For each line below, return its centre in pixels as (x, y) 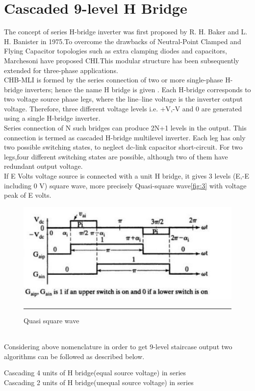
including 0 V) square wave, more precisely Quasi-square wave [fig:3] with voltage (125, 185)
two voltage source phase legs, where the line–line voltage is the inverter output (123, 99)
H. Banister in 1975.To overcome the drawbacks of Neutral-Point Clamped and (123, 41)
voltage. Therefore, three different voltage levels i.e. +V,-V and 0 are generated (123, 108)
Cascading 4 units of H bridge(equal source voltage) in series (95, 373)
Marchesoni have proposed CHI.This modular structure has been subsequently (122, 60)
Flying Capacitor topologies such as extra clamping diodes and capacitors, (115, 51)
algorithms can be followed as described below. (74, 356)
